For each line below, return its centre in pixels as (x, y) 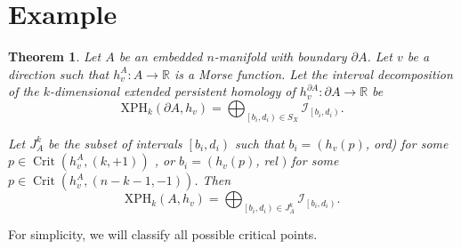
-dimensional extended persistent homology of (173, 91)
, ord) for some (407, 143)
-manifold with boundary (280, 56)
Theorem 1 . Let (55, 56)
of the (24, 91)
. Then (213, 180)
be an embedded (161, 56)
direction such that (59, 73)
